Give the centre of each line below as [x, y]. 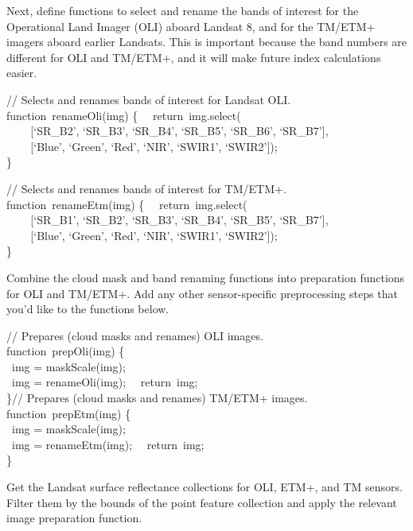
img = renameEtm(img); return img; [108, 444]
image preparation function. [74, 518]
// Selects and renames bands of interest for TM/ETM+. [146, 188]
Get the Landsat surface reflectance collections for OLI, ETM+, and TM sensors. [205, 487]
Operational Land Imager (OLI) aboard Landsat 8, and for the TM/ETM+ [191, 26]
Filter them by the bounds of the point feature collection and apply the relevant [202, 502]
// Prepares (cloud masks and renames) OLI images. [135, 335]
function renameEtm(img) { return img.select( [127, 204]
